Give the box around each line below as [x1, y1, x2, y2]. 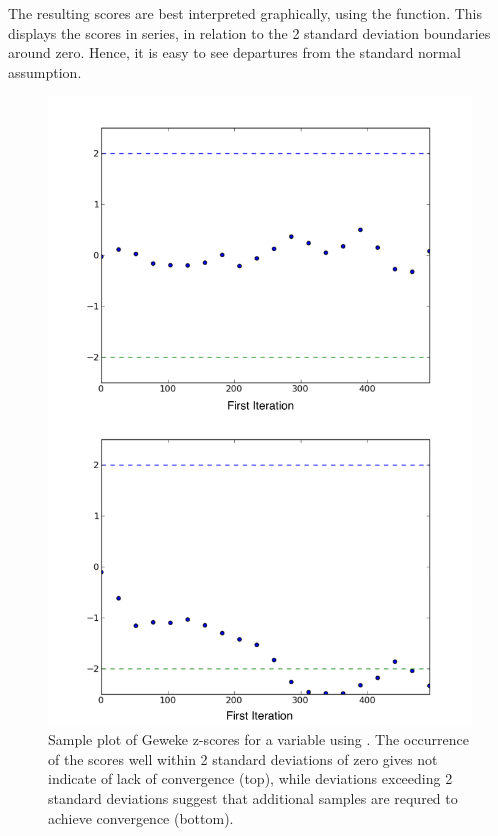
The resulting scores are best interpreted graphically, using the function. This [8, 3, 482, 23]
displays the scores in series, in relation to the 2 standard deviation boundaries [8, 22, 491, 43]
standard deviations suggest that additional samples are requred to [48, 787, 458, 808]
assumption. [8, 61, 82, 82]
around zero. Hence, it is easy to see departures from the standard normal [8, 42, 461, 63]
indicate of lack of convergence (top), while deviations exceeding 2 [48, 768, 453, 789]
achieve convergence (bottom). [48, 807, 234, 828]
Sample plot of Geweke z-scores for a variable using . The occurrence [48, 729, 469, 750]
